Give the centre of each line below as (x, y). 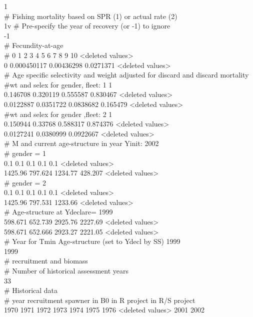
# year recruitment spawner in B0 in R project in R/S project (100, 300)
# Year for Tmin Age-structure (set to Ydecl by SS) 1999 (92, 241)
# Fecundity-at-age (34, 45)
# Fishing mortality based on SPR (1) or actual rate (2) (91, 16)
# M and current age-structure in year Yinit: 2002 (81, 143)
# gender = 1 (25, 153)
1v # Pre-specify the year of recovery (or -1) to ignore (87, 26)
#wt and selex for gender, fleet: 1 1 (58, 84)
